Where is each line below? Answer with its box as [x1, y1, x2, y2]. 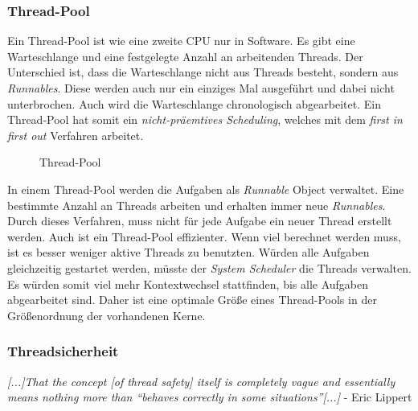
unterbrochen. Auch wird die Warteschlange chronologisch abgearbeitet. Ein [7, 95, 381, 112]
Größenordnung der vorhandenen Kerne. [7, 306, 206, 323]
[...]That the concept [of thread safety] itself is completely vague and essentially [7, 372, 395, 389]
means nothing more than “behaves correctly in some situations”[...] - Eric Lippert [7, 388, 412, 405]
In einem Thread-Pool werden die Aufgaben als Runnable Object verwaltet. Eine [7, 180, 404, 197]
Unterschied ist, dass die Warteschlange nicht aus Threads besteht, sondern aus [7, 64, 399, 80]
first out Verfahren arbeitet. [7, 126, 144, 143]
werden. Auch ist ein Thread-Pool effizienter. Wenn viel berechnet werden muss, [7, 228, 401, 245]
